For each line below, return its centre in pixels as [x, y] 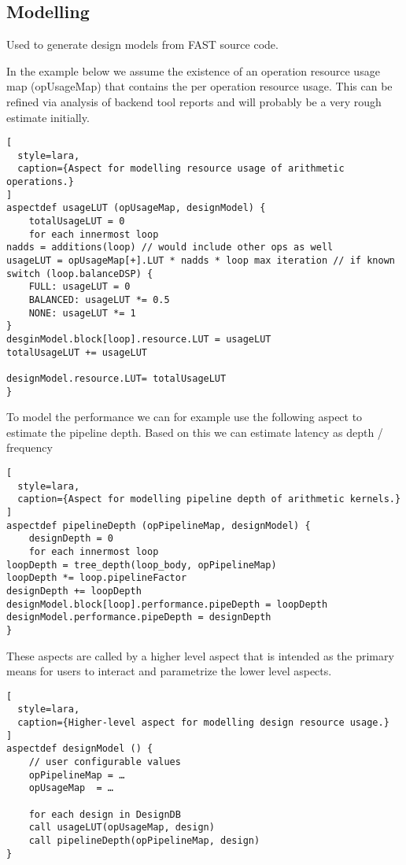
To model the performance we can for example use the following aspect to [185, 417]
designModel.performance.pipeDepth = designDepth [139, 617]
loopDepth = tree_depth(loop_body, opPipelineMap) [142, 565]
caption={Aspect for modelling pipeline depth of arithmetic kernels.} [209, 499]
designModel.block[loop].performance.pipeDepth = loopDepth [167, 604]
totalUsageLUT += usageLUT [77, 352]
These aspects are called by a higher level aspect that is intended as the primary [200, 655]
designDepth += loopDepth [74, 591]
